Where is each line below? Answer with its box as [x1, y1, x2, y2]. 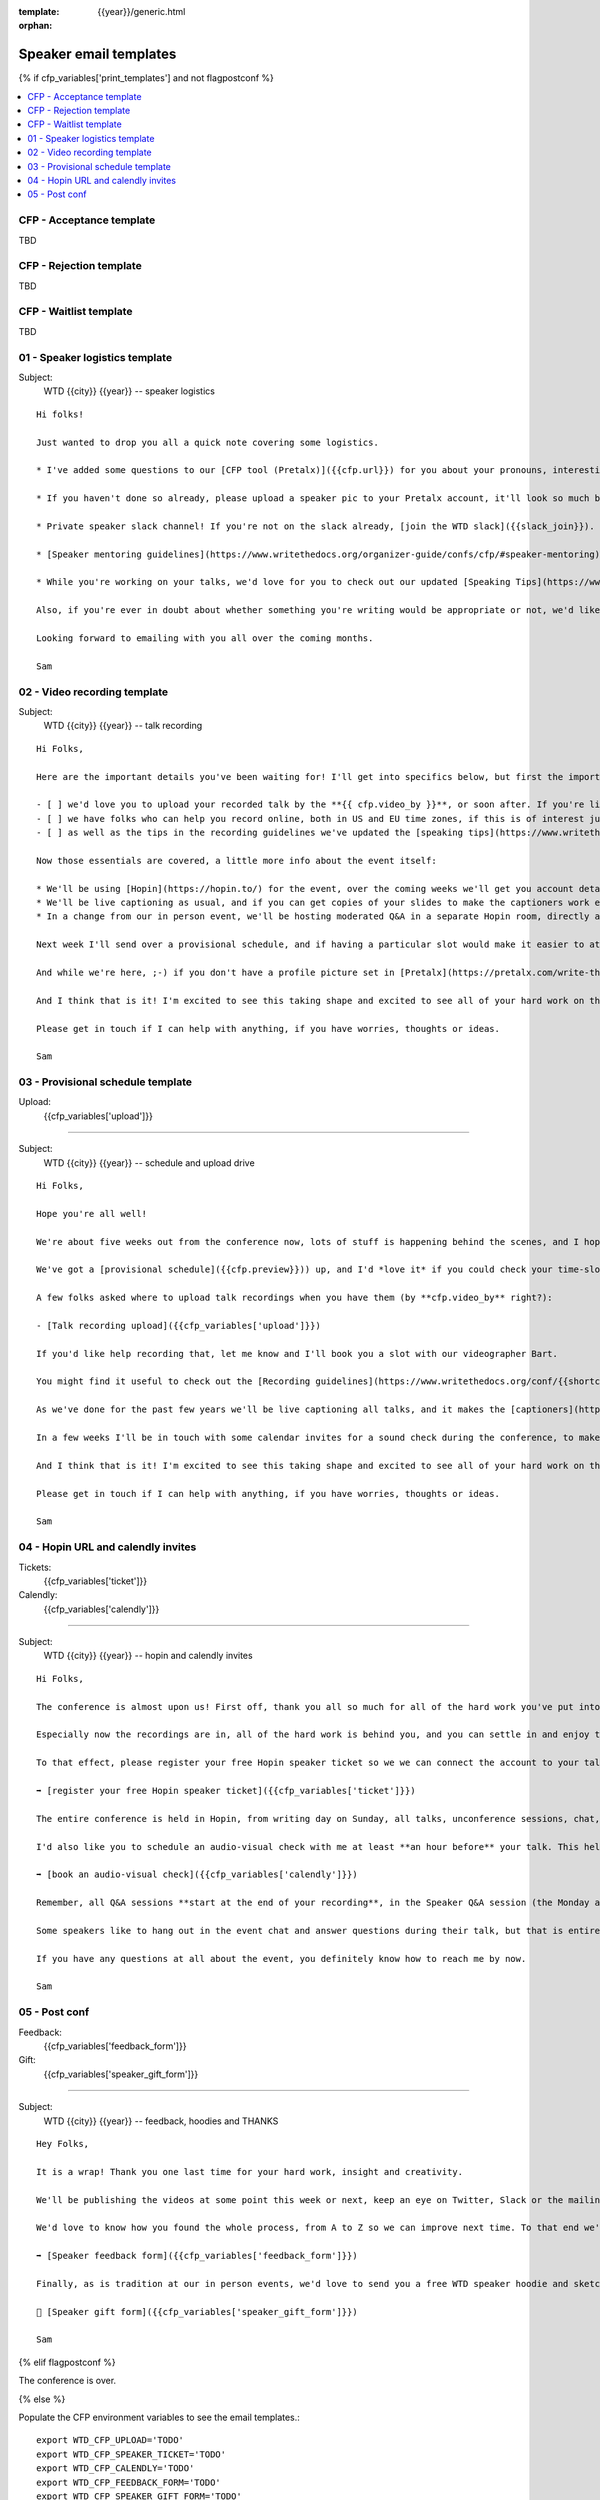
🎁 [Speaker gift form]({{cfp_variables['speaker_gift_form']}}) [36, 2306, 359, 2317]
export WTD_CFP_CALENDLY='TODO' [36, 2463, 195, 2474]
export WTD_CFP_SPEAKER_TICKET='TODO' [36, 2448, 227, 2460]
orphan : [18, 20, 53, 32]
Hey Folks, [36, 2138, 90, 2149]
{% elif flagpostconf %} [18, 2356, 117, 2368]
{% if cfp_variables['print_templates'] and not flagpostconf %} [18, 72, 275, 84]
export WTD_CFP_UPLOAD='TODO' [36, 2435, 185, 2446]
